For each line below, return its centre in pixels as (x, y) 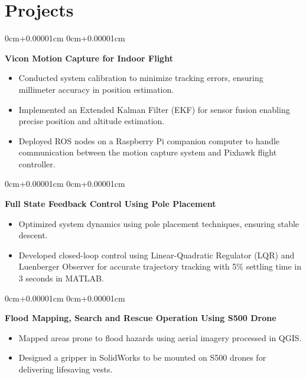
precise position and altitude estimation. (92, 121)
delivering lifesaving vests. (66, 369)
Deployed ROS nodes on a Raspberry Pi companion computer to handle (149, 140)
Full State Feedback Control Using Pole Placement (110, 204)
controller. (37, 163)
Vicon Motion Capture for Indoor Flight (89, 58)
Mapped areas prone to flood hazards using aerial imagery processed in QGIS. (160, 337)
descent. (33, 235)
